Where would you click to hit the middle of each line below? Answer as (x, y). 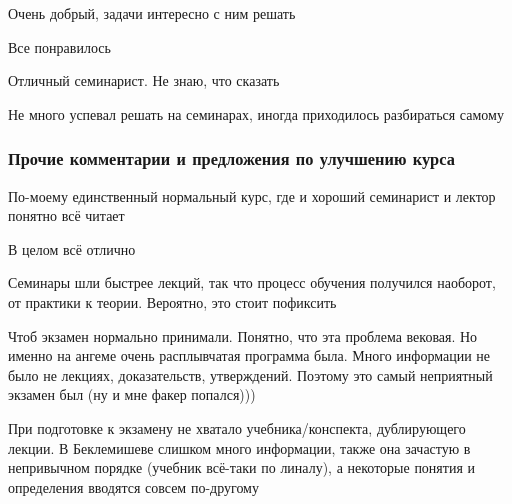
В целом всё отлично (72, 248)
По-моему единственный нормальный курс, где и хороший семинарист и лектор (252, 195)
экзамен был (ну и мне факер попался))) (132, 394)
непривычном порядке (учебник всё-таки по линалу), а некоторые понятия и (242, 467)
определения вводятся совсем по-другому (133, 486)
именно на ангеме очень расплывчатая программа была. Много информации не (249, 355)
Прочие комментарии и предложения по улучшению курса (231, 158)
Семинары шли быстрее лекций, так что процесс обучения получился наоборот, (252, 282)
